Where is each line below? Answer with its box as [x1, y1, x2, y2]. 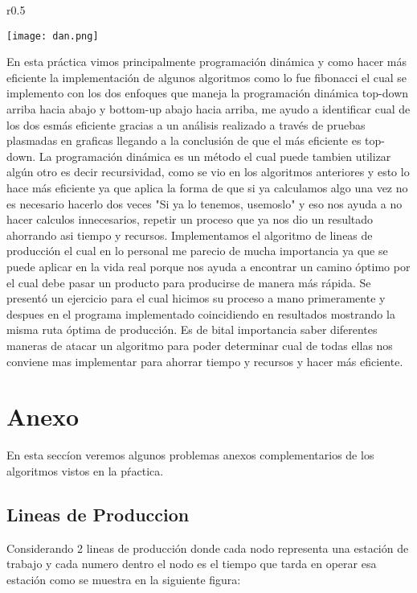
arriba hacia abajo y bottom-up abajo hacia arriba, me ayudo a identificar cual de [6, 101, 411, 117]
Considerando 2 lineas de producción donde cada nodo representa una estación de [6, 539, 409, 556]
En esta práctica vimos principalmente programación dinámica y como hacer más [6, 53, 407, 70]
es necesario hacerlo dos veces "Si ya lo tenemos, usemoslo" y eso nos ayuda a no [6, 195, 403, 212]
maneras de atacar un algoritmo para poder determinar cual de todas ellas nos [6, 336, 393, 353]
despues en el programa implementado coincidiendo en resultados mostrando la [6, 305, 395, 322]
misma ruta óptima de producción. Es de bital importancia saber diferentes [6, 321, 378, 338]
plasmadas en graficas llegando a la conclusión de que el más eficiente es [6, 132, 362, 149]
